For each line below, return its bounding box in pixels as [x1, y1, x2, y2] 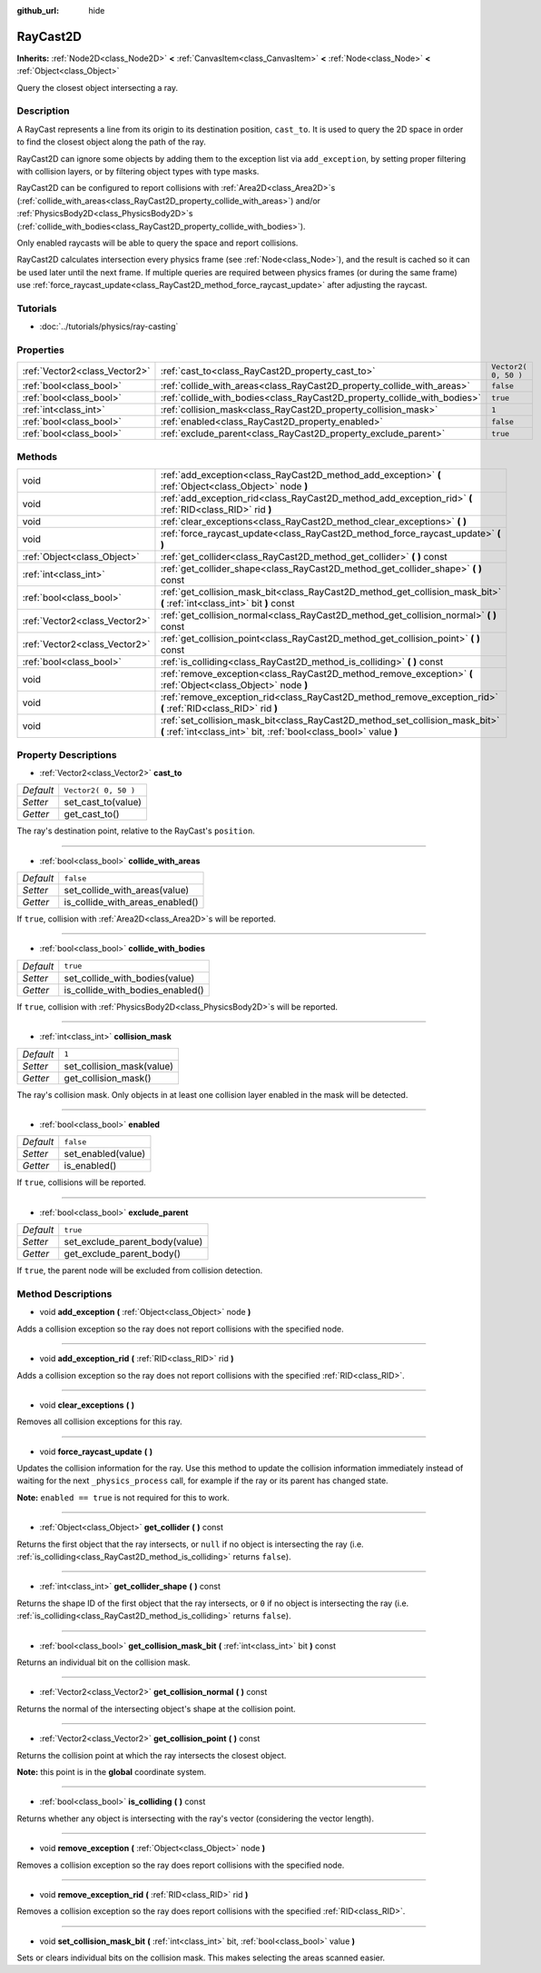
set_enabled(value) [64, 1148, 146, 1161]
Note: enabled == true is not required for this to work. [16, 1491, 231, 1503]
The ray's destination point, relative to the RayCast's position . [16, 825, 256, 836]
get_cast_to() [64, 808, 120, 821]
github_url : [16, 5, 59, 15]
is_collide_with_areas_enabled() [64, 896, 199, 909]
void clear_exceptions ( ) [39, 1400, 135, 1410]
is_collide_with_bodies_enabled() [64, 983, 204, 996]
